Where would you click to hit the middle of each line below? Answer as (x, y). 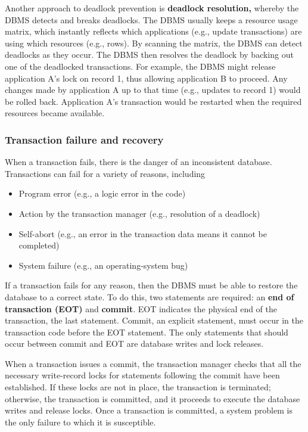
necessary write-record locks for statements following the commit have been (142, 375)
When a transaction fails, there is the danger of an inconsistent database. (139, 162)
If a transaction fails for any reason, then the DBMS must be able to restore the (151, 285)
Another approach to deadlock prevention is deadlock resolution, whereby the (152, 8)
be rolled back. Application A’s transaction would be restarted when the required (153, 101)
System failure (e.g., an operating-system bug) (103, 265)
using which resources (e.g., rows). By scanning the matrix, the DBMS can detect (154, 43)
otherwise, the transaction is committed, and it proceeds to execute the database (153, 398)
